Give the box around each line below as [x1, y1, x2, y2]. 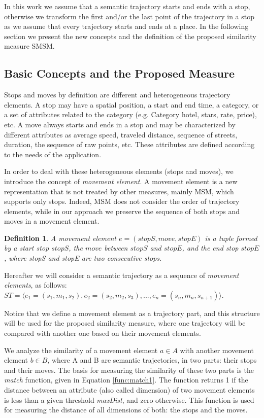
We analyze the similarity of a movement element [4, 344, 158, 355]
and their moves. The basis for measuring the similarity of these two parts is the [4, 364, 254, 375]
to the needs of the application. [4, 149, 102, 159]
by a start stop [4, 242, 49, 253]
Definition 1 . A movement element [4, 232, 116, 243]
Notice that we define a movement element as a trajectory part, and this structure [4, 307, 260, 318]
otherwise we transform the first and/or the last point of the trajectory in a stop [4, 11, 254, 21]
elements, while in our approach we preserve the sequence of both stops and [4, 205, 240, 216]
